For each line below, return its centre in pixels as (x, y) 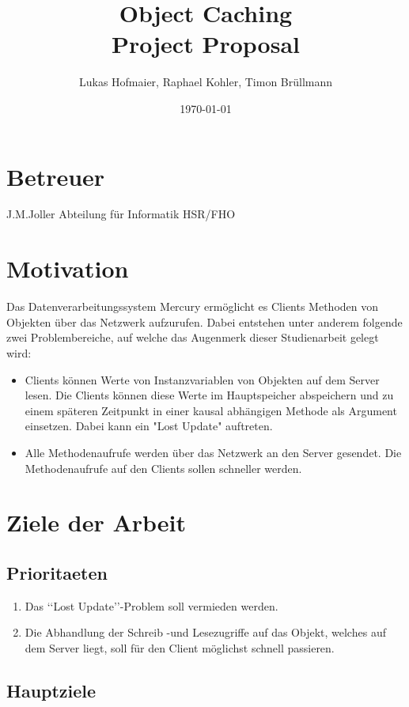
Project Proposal (206, 44)
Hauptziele (51, 690)
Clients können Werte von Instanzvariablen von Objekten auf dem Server (202, 379)
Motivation (68, 268)
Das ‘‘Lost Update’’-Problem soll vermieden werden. (151, 605)
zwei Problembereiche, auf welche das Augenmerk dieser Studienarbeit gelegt (193, 337)
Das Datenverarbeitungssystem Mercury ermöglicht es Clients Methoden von (193, 306)
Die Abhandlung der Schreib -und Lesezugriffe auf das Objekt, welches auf (205, 632)
